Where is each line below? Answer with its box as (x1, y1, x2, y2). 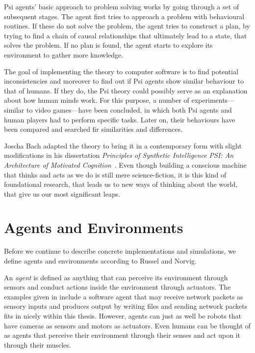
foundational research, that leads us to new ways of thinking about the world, (4, 179, 238, 189)
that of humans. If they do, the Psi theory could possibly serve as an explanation (4, 85, 248, 95)
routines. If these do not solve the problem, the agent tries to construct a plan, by (4, 21, 250, 31)
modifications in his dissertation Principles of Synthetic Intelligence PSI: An (4, 150, 234, 160)
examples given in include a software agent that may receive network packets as (4, 291, 243, 301)
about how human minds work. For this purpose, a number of (4, 95, 189, 105)
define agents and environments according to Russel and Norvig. (4, 256, 197, 265)
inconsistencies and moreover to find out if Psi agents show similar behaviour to (4, 76, 244, 86)
